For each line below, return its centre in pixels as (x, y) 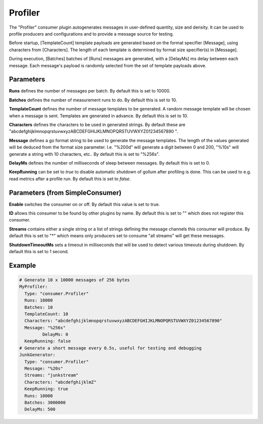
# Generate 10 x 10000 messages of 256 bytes (75, 280)
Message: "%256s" (45, 328)
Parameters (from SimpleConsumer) (65, 193)
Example (22, 265)
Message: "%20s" (44, 369)
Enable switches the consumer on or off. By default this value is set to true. (85, 204)
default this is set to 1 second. (39, 251)
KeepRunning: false (48, 341)
